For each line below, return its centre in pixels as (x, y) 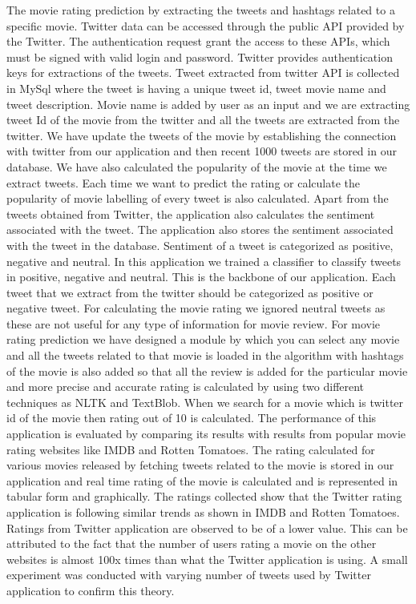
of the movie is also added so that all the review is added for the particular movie (207, 370)
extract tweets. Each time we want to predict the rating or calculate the (183, 182)
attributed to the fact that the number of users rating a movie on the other (192, 544)
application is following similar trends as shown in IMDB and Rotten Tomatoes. (203, 512)
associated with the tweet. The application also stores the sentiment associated (200, 230)
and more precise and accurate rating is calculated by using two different (186, 387)
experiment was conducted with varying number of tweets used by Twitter (189, 575)
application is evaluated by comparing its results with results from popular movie (206, 434)
